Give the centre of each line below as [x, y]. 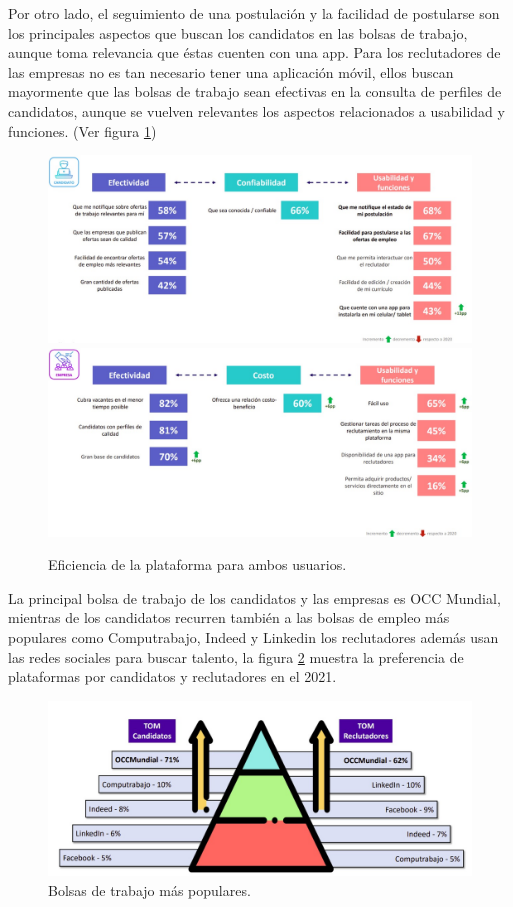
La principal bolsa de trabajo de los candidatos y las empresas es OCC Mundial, [254, 597]
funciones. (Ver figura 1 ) [82, 130]
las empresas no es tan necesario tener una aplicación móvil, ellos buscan [231, 71]
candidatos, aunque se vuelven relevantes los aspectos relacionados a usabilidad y [256, 110]
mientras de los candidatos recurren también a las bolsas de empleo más [229, 617]
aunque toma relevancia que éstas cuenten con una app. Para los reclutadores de [254, 52]
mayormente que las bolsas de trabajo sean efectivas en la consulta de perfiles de [255, 91]
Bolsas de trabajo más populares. [149, 889]
